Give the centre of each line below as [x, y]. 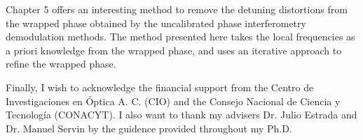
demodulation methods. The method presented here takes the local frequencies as [180, 37]
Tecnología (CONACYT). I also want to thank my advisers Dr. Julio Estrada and [181, 115]
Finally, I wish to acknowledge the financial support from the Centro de [160, 87]
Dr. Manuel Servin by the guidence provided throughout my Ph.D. [149, 128]
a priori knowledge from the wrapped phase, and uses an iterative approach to [174, 50]
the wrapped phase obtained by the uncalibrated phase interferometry [156, 23]
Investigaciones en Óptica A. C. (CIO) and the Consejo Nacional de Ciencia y [173, 101]
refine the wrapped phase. [61, 64]
